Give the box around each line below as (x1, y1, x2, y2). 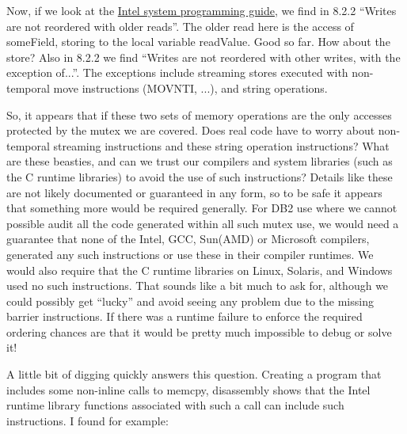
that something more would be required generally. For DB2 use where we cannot (6, 200, 397, 216)
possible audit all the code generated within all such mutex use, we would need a (6, 215, 399, 231)
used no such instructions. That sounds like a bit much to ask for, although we (6, 277, 389, 294)
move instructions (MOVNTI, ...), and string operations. (53, 79, 328, 96)
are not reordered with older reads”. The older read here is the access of (6, 17, 354, 34)
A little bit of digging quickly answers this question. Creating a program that (6, 366, 382, 383)
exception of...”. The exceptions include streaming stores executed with (6, 64, 348, 81)
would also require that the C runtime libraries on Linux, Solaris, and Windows (6, 261, 393, 278)
